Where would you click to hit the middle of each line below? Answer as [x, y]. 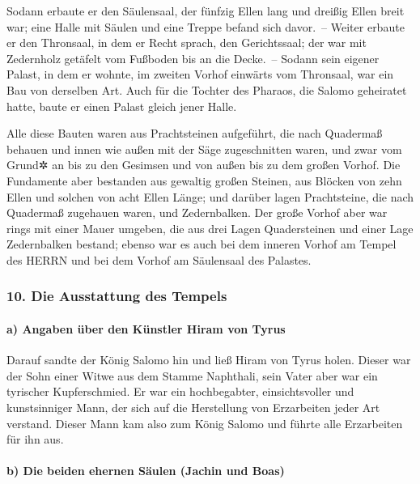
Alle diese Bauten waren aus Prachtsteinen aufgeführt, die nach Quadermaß [195, 133]
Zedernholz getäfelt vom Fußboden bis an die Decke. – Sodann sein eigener [193, 58]
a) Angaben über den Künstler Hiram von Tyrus [146, 328]
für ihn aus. [35, 439]
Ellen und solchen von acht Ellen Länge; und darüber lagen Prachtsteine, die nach [210, 196]
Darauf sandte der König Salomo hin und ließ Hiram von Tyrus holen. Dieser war [209, 360]
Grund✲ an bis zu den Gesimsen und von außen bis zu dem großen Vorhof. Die [204, 165]
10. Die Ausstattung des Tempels [117, 296]
